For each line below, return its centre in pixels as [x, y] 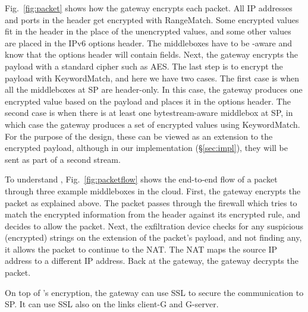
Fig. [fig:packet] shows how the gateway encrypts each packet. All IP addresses [149, 8]
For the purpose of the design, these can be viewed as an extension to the [139, 136]
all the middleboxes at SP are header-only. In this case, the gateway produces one [154, 89]
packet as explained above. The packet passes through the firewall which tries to [151, 202]
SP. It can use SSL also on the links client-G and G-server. [112, 304]
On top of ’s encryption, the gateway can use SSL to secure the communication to [154, 292]
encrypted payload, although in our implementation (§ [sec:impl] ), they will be [146, 148]
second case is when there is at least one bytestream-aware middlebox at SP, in [149, 113]
